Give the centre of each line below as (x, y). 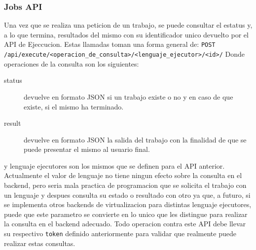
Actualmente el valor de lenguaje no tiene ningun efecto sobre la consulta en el (123, 175)
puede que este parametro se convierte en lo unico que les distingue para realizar (126, 214)
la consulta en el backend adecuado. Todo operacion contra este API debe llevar (125, 224)
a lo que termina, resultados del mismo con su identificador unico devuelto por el (126, 34)
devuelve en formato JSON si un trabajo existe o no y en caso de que (128, 96)
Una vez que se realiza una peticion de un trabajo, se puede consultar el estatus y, (128, 25)
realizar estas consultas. (40, 243)
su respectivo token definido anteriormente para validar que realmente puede (120, 233)
